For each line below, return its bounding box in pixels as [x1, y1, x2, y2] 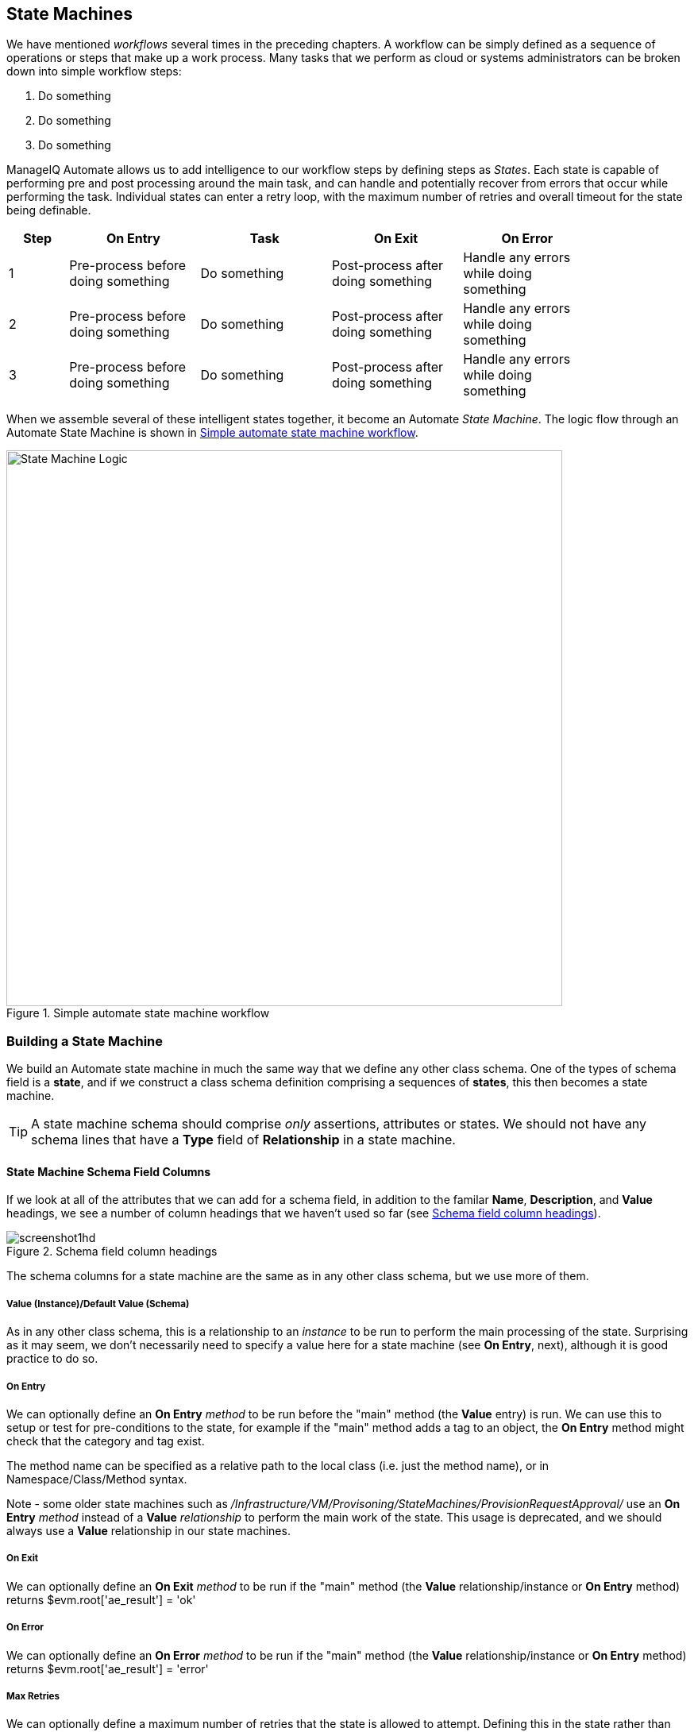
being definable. [6, 203, 91, 218]
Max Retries [6, 1690, 60, 1702]
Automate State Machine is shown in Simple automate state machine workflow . [6, 426, 418, 440]
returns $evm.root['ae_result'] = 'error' [6, 1661, 209, 1676]
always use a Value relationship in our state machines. [6, 1523, 291, 1537]
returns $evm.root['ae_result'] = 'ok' [6, 1592, 196, 1607]
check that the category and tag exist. [6, 1433, 205, 1448]
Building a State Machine [6, 1032, 164, 1049]
